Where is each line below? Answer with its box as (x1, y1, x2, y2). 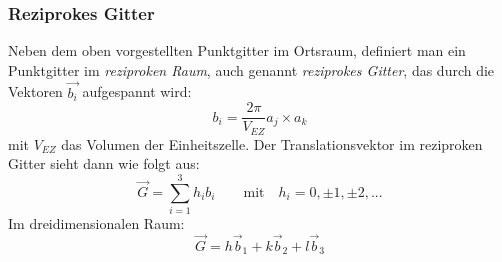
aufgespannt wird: (82, 81, 192, 102)
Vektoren (8, 81, 63, 102)
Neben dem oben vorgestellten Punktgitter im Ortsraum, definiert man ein (8, 40, 466, 61)
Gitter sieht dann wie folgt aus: (8, 153, 200, 174)
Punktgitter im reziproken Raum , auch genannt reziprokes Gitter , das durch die (8, 59, 495, 80)
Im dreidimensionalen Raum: (8, 213, 185, 234)
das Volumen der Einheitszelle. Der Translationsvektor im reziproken (61, 133, 483, 154)
